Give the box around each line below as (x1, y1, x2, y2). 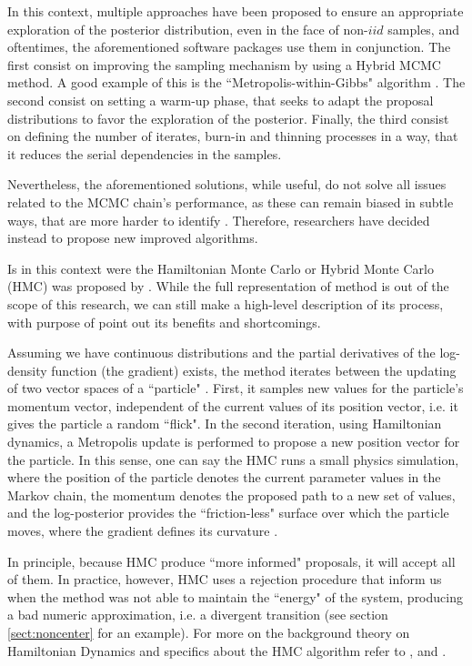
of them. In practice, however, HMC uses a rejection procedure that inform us (7, 570, 442, 589)
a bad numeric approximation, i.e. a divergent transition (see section (7, 605, 388, 624)
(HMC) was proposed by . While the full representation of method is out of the (7, 277, 449, 296)
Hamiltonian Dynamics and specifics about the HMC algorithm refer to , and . (7, 641, 447, 660)
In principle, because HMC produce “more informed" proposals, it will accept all (7, 551, 456, 570)
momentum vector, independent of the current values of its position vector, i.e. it (7, 396, 458, 415)
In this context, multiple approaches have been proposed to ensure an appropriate (7, 2, 464, 20)
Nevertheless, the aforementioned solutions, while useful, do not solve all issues (7, 175, 447, 194)
